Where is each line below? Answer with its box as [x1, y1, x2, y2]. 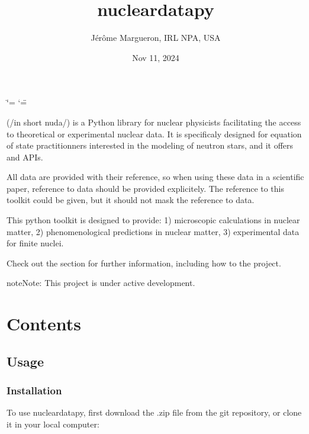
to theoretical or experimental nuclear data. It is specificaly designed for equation [7, 127, 302, 140]
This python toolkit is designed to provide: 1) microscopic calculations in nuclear [7, 214, 300, 226]
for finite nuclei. [7, 237, 64, 249]
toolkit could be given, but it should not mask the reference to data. [7, 194, 255, 206]
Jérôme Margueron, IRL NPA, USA [91, 31, 221, 44]
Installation [7, 383, 62, 398]
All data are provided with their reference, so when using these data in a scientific [7, 171, 304, 183]
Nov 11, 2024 [132, 51, 179, 63]
